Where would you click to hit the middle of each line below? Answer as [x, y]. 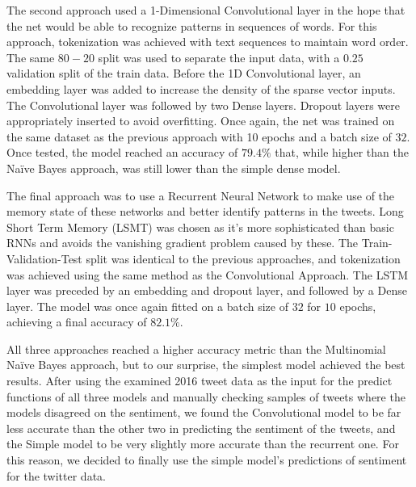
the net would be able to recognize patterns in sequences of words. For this [192, 25]
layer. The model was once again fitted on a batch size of [147, 306]
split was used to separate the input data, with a [219, 57]
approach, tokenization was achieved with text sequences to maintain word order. [208, 42]
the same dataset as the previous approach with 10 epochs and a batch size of [199, 136]
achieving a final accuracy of [77, 322]
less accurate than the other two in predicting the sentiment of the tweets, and [201, 428]
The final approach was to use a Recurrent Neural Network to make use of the [201, 195]
